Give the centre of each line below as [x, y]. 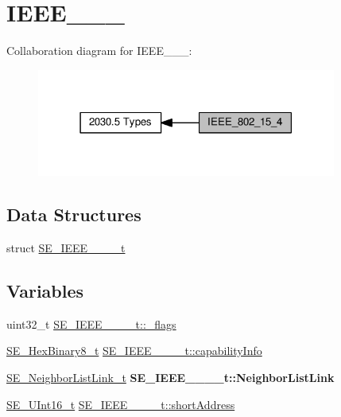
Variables [45, 291]
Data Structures [74, 214]
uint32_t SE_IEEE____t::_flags [91, 323]
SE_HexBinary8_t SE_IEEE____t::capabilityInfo [134, 351]
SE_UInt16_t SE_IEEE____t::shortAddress [121, 404]
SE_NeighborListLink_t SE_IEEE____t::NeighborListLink [170, 378]
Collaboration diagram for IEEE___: [99, 51]
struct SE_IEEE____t [66, 248]
